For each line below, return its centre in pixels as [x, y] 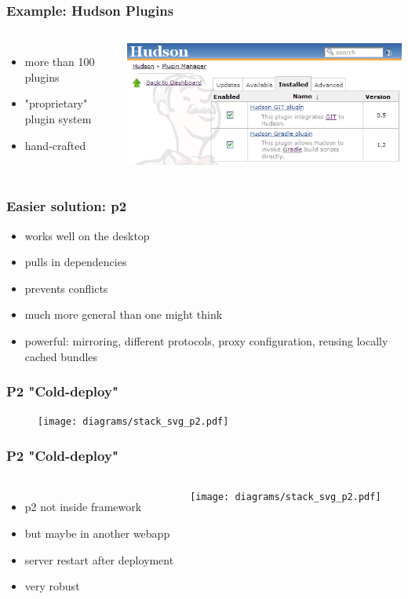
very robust [52, 586]
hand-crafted [55, 145]
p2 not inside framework [83, 507]
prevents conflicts [66, 288]
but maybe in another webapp [97, 533]
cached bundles [61, 356]
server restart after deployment [99, 559]
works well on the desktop [87, 235]
